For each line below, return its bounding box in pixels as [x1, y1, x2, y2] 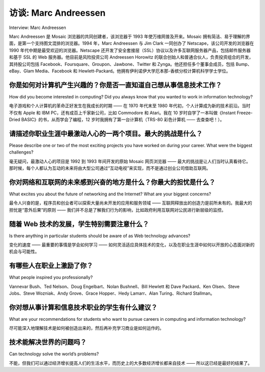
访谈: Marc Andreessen [9, 7, 106, 18]
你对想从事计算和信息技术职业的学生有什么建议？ [9, 303, 158, 311]
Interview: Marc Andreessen [9, 25, 66, 31]
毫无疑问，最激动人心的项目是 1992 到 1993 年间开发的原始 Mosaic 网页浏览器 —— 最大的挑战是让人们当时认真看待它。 [9, 158, 251, 164]
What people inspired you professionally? [9, 275, 93, 280]
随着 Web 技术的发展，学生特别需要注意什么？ [9, 219, 149, 228]
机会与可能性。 [9, 248, 39, 254]
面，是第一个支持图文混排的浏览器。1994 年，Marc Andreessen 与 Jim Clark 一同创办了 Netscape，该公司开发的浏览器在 [9, 40, 254, 46]
